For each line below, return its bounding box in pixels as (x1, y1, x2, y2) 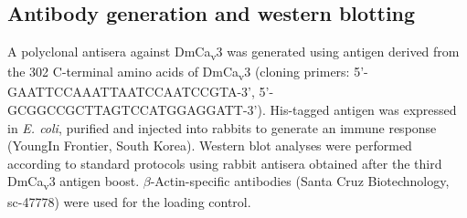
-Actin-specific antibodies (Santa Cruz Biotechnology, (150, 171, 450, 191)
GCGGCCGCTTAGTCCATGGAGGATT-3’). (7, 100, 266, 119)
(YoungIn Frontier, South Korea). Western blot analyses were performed (7, 136, 412, 155)
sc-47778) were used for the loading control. (7, 192, 251, 211)
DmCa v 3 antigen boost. (7, 171, 140, 193)
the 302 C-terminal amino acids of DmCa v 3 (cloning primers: (7, 62, 350, 84)
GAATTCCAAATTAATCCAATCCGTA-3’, (7, 82, 255, 101)
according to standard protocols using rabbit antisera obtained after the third (7, 153, 442, 172)
